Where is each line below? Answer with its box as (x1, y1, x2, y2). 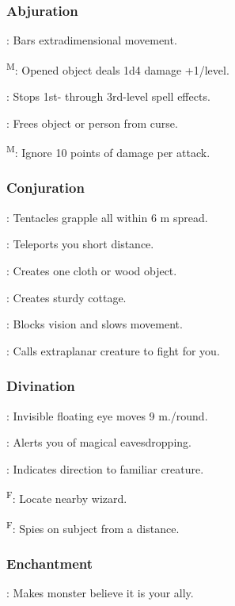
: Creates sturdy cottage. (6, 289, 127, 305)
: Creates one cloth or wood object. (6, 262, 177, 278)
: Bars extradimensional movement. (6, 32, 177, 48)
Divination (6, 376, 75, 396)
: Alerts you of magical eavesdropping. (6, 434, 191, 451)
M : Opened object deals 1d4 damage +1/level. (6, 59, 229, 78)
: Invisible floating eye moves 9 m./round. (6, 407, 208, 424)
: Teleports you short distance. (6, 236, 154, 252)
